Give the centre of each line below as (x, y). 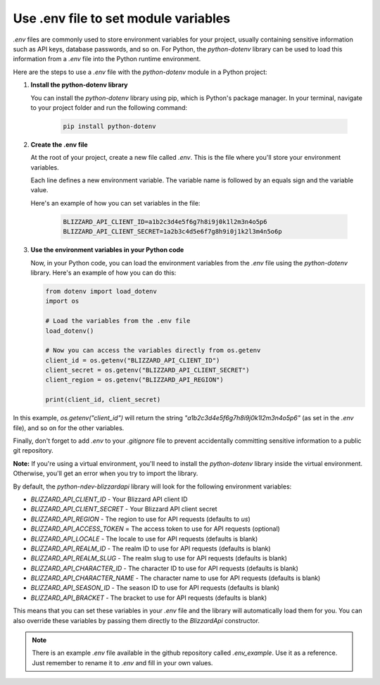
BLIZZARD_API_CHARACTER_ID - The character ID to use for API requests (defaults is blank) (165, 568)
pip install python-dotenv (109, 126)
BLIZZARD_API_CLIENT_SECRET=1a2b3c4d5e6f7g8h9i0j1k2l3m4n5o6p (172, 232)
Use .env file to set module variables (122, 18)
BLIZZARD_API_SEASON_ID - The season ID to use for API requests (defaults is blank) (155, 588)
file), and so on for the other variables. (69, 428)
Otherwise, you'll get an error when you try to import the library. (106, 473)
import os (62, 301)
